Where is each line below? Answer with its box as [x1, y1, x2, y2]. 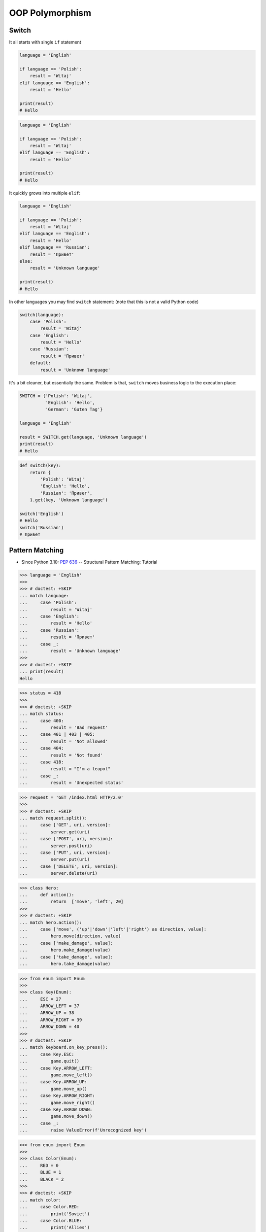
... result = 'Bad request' [19, 725, 108, 730]
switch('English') [19, 511, 64, 517]
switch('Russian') [19, 525, 64, 530]
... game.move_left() [19, 1072, 93, 1078]
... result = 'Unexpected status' [19, 780, 124, 786]
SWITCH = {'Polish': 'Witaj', [19, 393, 93, 399]
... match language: [19, 593, 69, 598]
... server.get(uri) [19, 829, 90, 835]
